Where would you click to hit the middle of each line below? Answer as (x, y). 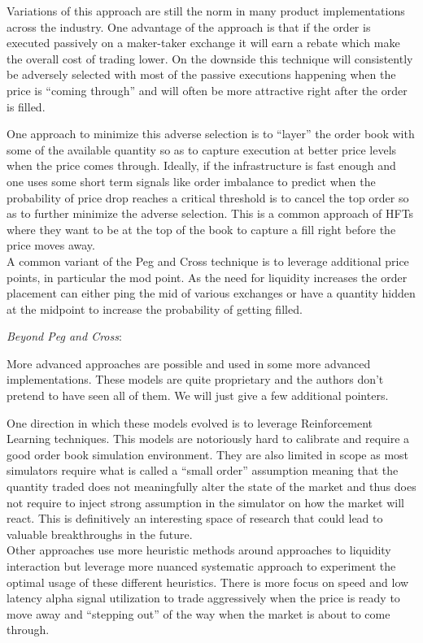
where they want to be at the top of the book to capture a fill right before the (201, 229)
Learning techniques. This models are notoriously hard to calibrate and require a (208, 439)
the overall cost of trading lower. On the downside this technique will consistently (210, 58)
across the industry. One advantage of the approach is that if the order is (189, 26)
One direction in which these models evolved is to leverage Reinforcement (190, 422)
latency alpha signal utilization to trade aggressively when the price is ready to (203, 598)
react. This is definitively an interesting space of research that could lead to (195, 518)
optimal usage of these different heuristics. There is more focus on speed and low (208, 582)
